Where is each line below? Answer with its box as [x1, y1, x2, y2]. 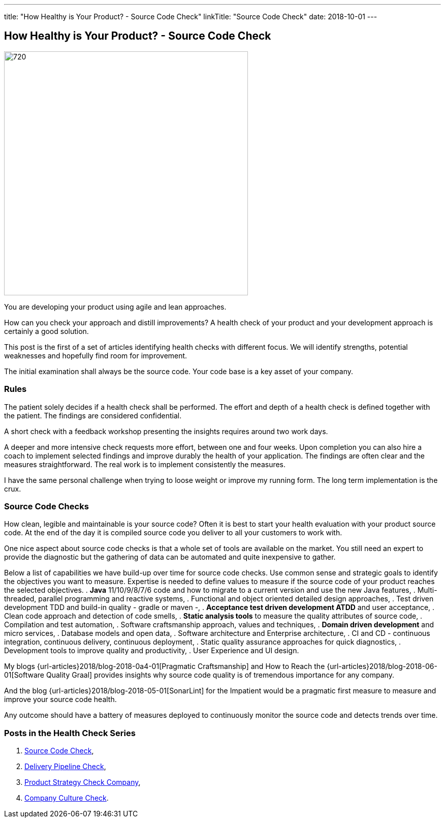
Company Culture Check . [24, 794, 109, 803]
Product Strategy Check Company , [24, 778, 141, 787]
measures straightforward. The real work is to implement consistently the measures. [4, 460, 286, 469]
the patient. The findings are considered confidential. [4, 411, 182, 420]
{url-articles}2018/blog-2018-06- [327, 662, 437, 671]
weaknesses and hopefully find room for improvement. [4, 351, 187, 360]
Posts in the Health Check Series [4, 727, 136, 738]
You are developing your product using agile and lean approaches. [4, 302, 227, 311]
